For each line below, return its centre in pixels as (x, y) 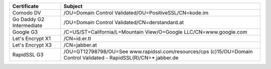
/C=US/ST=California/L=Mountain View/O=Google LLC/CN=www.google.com (155, 32)
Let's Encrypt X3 (32, 45)
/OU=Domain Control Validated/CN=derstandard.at (124, 22)
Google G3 (25, 32)
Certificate (26, 6)
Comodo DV (27, 13)
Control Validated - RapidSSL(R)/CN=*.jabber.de (121, 58)
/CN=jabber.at (80, 45)
